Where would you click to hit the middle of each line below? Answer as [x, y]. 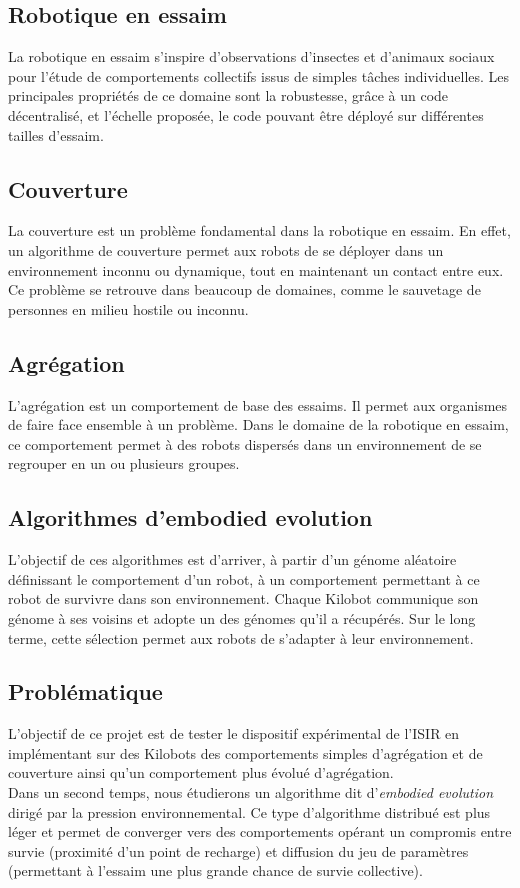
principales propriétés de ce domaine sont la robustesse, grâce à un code [228, 95]
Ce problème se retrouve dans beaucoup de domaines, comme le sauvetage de [244, 289]
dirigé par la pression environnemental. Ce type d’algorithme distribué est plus [249, 811]
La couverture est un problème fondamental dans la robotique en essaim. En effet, [259, 230]
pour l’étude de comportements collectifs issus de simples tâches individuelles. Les [259, 75]
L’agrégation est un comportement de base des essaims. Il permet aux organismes [258, 404]
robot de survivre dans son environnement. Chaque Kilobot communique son [243, 598]
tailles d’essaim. [56, 134]
